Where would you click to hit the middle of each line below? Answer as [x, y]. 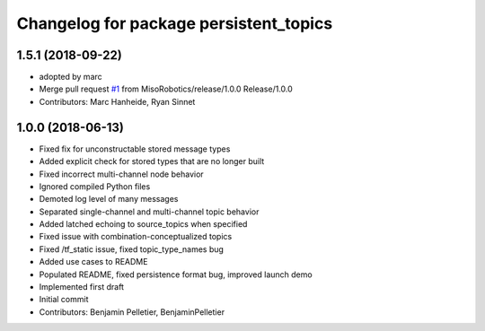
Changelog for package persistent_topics [175, 23]
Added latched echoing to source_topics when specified [143, 224]
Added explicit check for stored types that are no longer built [152, 161]
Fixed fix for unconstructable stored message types [135, 149]
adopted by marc [71, 77]
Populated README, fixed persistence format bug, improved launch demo [176, 274]
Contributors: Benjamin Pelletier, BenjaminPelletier [132, 312]
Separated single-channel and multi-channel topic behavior [149, 212]
